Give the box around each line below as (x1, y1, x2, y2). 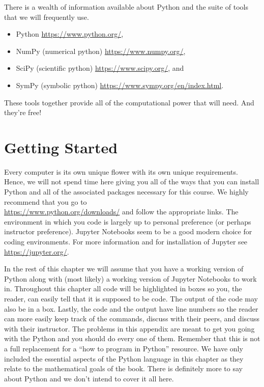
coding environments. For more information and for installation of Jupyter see (4, 236, 248, 247)
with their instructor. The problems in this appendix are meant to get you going (4, 323, 255, 334)
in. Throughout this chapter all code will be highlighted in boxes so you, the (4, 283, 242, 294)
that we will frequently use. (4, 11, 89, 22)
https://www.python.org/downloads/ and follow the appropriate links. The (4, 206, 239, 217)
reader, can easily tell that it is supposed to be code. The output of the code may (4, 293, 258, 303)
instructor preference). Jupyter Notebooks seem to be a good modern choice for (4, 226, 252, 237)
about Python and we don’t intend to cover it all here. (4, 373, 174, 383)
